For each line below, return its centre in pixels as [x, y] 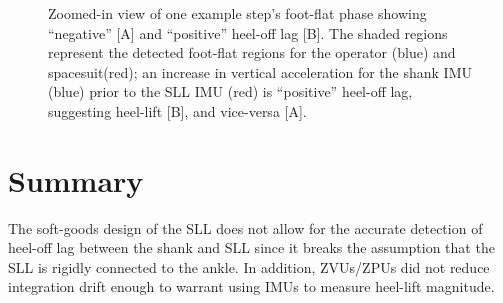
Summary [76, 179]
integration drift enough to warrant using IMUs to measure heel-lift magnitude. [251, 286]
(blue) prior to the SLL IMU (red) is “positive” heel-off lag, [230, 91]
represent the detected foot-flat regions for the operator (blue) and [252, 52]
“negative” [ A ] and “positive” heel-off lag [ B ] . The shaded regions [248, 32]
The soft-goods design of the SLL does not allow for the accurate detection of [245, 227]
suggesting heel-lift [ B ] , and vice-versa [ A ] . [177, 110]
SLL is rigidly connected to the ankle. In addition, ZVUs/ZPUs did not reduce [249, 266]
